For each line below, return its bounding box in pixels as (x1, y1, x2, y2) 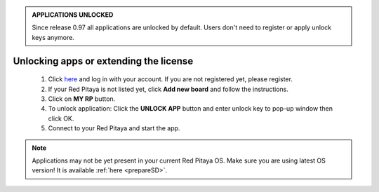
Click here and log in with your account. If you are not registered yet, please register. (48, 75, 293, 83)
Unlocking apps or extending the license (13, 55, 194, 67)
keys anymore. (32, 33, 75, 41)
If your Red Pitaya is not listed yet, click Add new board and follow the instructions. (48, 85, 289, 93)
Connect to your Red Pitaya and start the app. (48, 124, 180, 132)
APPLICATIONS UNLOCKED (32, 11, 114, 19)
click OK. (48, 114, 74, 123)
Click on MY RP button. (48, 95, 116, 103)
